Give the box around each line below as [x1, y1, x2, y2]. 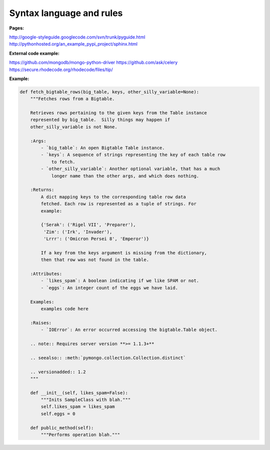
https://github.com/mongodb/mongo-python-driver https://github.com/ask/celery [9, 59, 178, 65]
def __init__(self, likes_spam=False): [30, 390, 128, 395]
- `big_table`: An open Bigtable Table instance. [40, 145, 165, 150]
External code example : [9, 50, 59, 56]
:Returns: [30, 187, 54, 192]
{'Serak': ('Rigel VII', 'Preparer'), [40, 222, 136, 227]
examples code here [40, 305, 88, 311]
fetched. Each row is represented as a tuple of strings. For [40, 201, 197, 207]
